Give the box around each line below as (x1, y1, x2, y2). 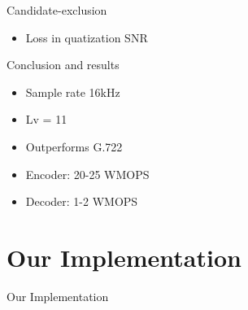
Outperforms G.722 (25, 138, 123, 155)
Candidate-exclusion (7, 2, 107, 18)
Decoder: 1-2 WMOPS (25, 193, 138, 210)
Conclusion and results (7, 56, 120, 73)
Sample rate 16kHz (25, 83, 120, 100)
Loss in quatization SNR (25, 28, 148, 46)
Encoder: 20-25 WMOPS (25, 165, 150, 182)
